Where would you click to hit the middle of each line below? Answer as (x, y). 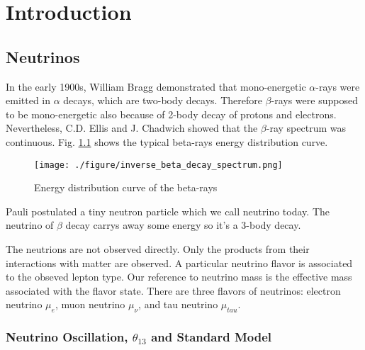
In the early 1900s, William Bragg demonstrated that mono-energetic (156, 86)
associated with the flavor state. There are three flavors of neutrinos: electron (173, 290)
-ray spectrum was (306, 128)
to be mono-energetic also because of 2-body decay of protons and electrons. (171, 114)
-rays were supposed (314, 100)
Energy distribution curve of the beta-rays (126, 187)
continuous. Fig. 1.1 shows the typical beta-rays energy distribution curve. (167, 141)
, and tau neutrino (178, 304)
